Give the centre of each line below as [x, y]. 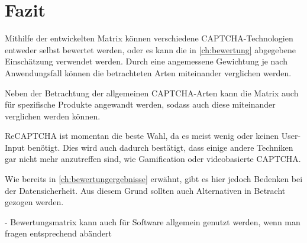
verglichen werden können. [53, 116]
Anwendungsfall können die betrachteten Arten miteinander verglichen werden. [148, 72]
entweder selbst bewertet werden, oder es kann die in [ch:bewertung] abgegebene [150, 49]
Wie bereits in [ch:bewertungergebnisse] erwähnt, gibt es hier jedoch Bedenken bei [154, 179]
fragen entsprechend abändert [59, 233]
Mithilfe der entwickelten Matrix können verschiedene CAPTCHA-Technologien [149, 38]
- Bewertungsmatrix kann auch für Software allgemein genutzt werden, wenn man [153, 221]
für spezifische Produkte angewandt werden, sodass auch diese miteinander [140, 104]
